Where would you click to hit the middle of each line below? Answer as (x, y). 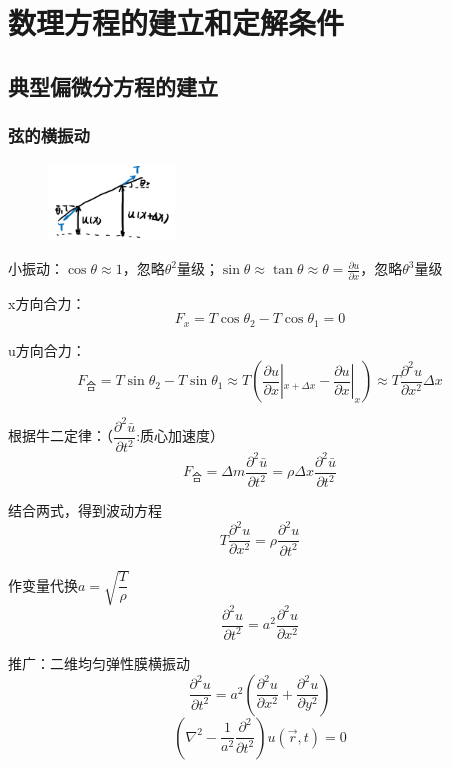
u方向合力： (47, 349)
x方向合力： (47, 302)
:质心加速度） (180, 435)
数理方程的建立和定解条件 (176, 22)
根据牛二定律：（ (60, 435)
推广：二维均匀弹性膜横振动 (99, 662)
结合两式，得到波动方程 (85, 510)
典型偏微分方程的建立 (113, 85)
